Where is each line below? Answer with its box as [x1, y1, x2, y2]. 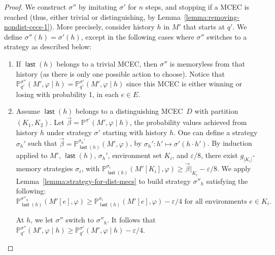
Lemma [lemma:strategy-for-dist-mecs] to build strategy [16, 175, 191, 186]
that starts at [183, 21, 225, 32]
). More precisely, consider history [49, 21, 155, 32]
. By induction [207, 138, 252, 148]
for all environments [184, 198, 247, 205]
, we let [30, 214, 53, 225]
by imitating [79, 2, 117, 12]
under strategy [46, 126, 92, 137]
